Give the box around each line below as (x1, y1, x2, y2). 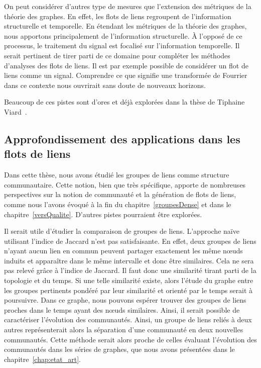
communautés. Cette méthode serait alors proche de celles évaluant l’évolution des (4, 334, 257, 344)
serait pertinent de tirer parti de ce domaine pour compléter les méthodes (4, 50, 230, 60)
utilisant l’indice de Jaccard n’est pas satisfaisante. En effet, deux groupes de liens (4, 235, 256, 246)
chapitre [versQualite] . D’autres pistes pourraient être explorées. (4, 209, 202, 219)
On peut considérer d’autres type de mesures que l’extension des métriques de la (4, 1, 251, 11)
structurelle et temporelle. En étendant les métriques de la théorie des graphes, (4, 21, 247, 31)
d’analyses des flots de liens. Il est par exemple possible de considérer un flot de (4, 60, 248, 70)
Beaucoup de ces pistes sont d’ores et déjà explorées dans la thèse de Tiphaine (4, 97, 245, 107)
